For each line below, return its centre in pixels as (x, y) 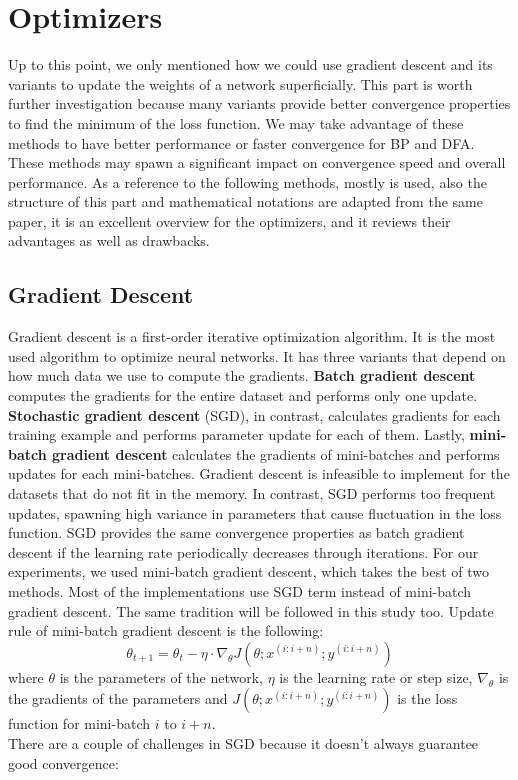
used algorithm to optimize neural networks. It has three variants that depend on (257, 355)
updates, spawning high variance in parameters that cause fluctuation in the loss (255, 512)
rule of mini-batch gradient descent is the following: (166, 630)
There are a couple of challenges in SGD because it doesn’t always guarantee (243, 742)
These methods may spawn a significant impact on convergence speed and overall (257, 162)
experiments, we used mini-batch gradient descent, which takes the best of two (249, 571)
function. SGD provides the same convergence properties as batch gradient (236, 532)
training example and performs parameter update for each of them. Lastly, (236, 434)
